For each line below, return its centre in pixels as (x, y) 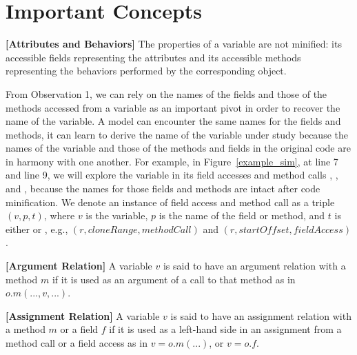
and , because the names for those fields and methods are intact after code (163, 189)
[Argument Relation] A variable (79, 266)
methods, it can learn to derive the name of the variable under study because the (177, 134)
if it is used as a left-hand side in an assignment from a (225, 329)
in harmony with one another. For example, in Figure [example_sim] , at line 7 (172, 161)
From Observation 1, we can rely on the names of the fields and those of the (166, 93)
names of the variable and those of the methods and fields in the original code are (178, 148)
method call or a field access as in (76, 343)
